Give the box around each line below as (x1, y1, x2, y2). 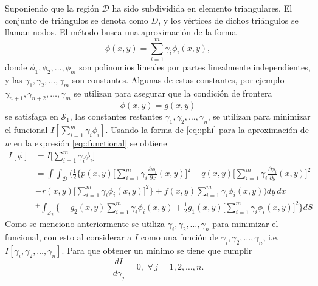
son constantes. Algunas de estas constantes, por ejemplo (72, 73, 285, 86)
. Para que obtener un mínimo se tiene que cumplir (61, 243, 252, 256)
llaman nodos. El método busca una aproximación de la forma (5, 26, 237, 38)
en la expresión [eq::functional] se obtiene (13, 137, 167, 149)
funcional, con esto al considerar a (5, 230, 132, 243)
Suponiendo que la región (5, 2, 99, 14)
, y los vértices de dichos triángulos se (158, 13, 299, 26)
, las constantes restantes (69, 110, 162, 123)
